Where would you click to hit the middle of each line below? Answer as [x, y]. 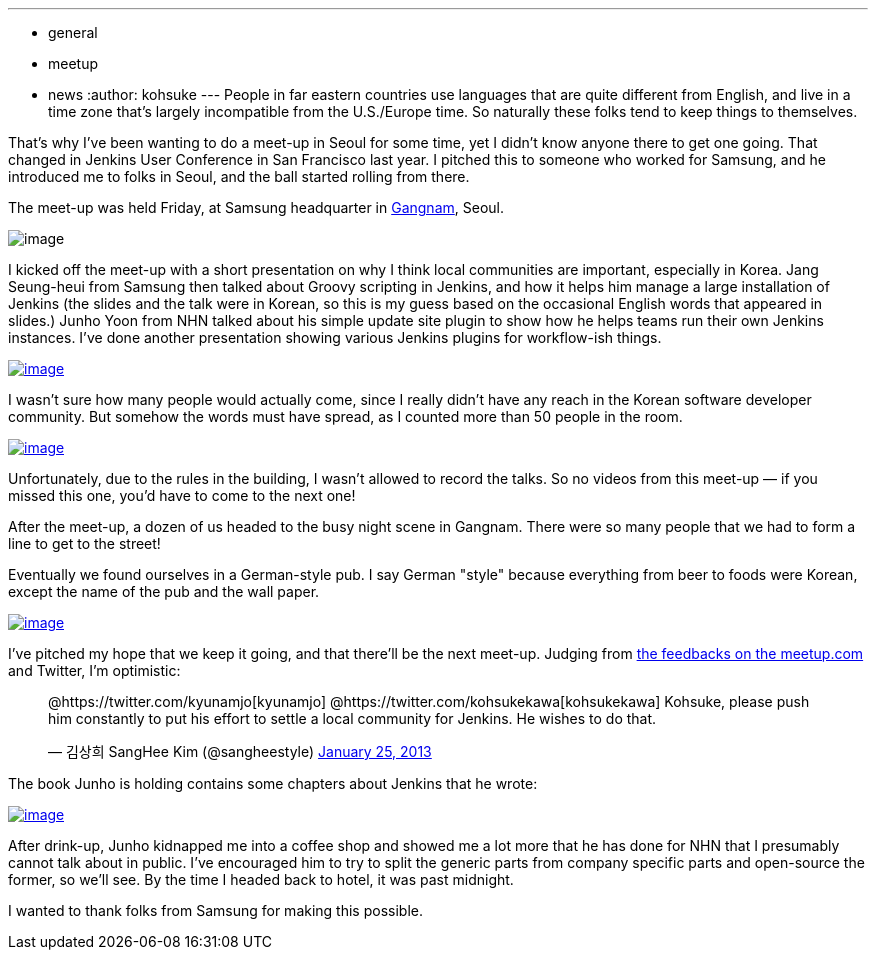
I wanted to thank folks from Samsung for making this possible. [215, 910]
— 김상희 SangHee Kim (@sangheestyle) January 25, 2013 [240, 751]
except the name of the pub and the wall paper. [164, 591]
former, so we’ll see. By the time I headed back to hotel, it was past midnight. [261, 879]
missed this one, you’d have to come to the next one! [182, 495]
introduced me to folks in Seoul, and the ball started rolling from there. [239, 176]
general [73, 32]
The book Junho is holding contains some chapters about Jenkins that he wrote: [273, 783]
